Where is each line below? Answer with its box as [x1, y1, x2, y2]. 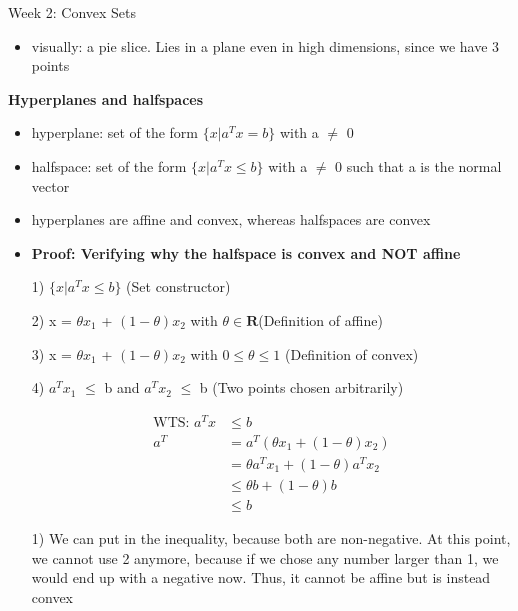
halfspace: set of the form [31, 155, 187, 176]
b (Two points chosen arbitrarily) [199, 377, 404, 398]
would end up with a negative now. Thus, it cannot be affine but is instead [31, 567, 491, 588]
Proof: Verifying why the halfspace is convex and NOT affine [31, 242, 461, 263]
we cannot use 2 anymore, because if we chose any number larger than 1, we [31, 547, 499, 568]
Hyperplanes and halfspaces [8, 88, 204, 109]
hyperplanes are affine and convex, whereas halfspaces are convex [31, 209, 431, 230]
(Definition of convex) [285, 343, 419, 364]
